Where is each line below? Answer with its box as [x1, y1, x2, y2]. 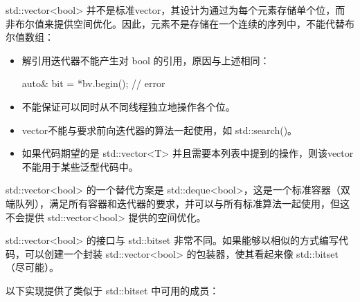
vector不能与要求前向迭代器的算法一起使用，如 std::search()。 [21, 122, 298, 137]
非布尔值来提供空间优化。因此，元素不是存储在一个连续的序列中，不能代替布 [6, 16, 354, 30]
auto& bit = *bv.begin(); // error [21, 76, 165, 91]
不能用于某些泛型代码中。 [21, 159, 138, 173]
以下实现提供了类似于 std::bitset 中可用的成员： [6, 283, 219, 297]
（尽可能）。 [6, 260, 59, 274]
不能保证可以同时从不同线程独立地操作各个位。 [21, 99, 235, 113]
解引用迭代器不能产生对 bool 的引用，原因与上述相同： [21, 53, 270, 67]
